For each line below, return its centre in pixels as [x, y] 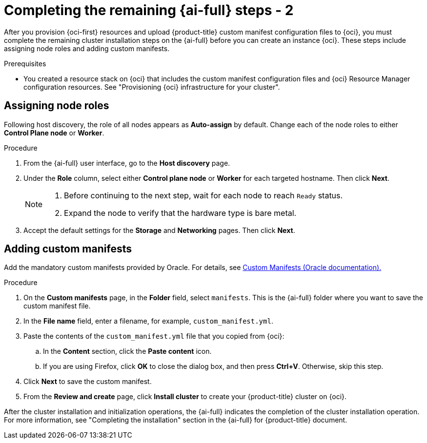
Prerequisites [25, 63]
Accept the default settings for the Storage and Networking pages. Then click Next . [159, 230]
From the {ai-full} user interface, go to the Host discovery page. [127, 163]
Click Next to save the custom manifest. [88, 382]
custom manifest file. [57, 306]
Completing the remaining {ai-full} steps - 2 [149, 10]
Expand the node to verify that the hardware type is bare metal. [180, 213]
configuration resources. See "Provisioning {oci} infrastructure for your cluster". [152, 87]
